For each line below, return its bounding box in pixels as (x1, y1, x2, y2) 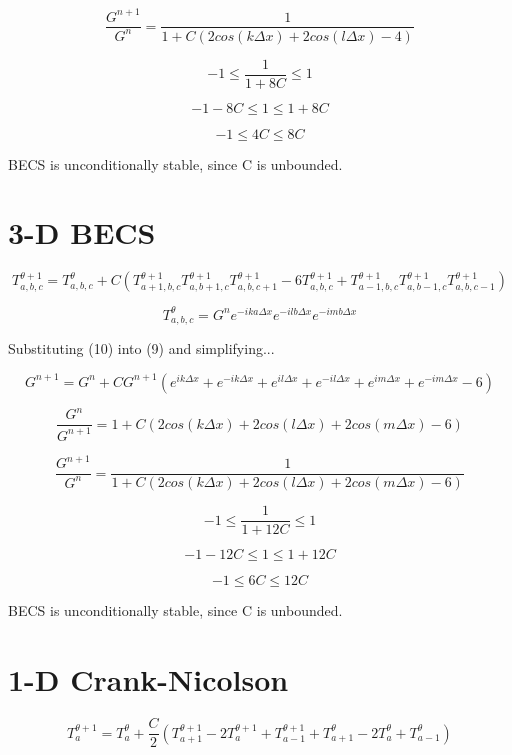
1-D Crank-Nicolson (8, 659, 289, 700)
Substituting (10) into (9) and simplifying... (8, 338, 275, 359)
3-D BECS (8, 212, 156, 253)
